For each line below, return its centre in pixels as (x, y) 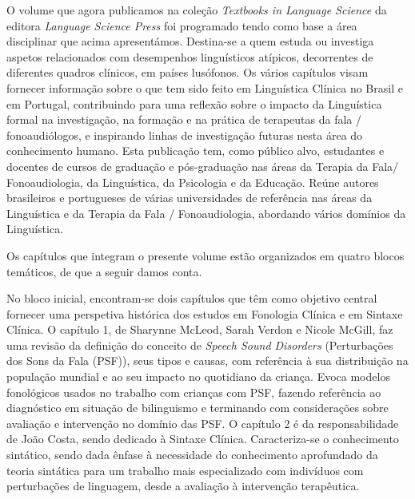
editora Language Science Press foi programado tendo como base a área (182, 25)
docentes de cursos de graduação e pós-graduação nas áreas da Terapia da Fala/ (203, 166)
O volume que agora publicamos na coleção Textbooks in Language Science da (197, 10)
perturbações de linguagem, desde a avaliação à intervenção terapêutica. (183, 486)
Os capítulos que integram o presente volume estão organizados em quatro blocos (206, 255)
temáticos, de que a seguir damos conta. (104, 271)
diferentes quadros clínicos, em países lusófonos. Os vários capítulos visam (188, 72)
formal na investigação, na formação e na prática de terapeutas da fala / (184, 119)
